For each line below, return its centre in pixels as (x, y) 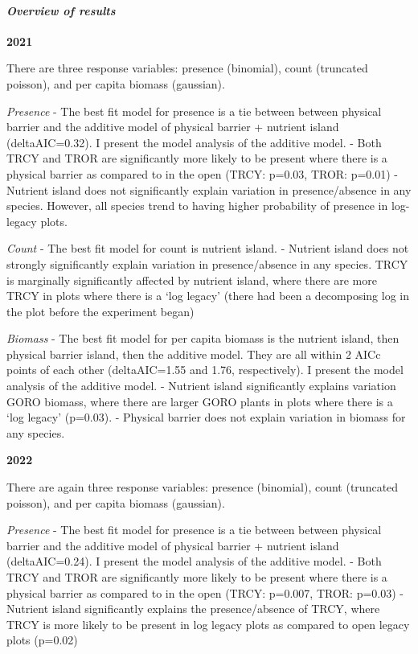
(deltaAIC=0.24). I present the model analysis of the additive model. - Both (194, 561)
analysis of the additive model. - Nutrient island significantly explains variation (201, 386)
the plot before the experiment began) (100, 311)
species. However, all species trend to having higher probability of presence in (197, 206)
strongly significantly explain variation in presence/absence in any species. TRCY (207, 263)
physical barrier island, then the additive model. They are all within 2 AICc (194, 354)
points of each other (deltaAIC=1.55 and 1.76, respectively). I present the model (205, 370)
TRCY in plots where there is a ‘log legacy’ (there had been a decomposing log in (208, 296)
